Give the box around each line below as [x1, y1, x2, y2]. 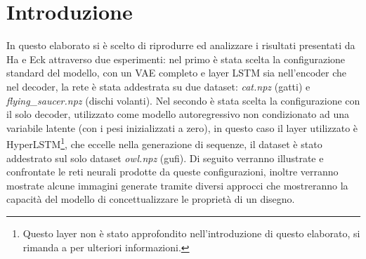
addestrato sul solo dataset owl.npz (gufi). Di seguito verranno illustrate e [6, 150, 324, 165]
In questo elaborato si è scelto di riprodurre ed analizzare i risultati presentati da [6, 38, 355, 53]
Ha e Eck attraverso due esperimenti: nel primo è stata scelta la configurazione [6, 51, 346, 66]
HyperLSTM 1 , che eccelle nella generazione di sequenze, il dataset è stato [6, 135, 322, 151]
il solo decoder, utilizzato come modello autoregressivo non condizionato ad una [6, 107, 350, 121]
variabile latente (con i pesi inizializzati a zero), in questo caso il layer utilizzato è [6, 120, 358, 135]
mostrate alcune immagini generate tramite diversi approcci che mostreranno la [6, 178, 348, 192]
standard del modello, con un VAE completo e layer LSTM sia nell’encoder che [6, 65, 347, 80]
